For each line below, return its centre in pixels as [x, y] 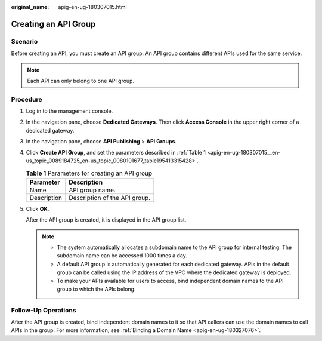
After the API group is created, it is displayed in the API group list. [106, 220]
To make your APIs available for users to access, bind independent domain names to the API [170, 281]
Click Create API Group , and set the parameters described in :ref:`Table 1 [116, 152]
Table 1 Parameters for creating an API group [89, 173]
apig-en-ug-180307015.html [93, 7]
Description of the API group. [110, 198]
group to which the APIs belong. [96, 289]
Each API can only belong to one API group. [80, 81]
